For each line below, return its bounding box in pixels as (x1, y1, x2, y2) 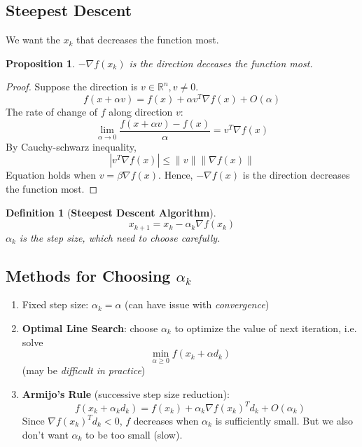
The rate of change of (6, 104, 98, 119)
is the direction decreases (242, 167, 350, 182)
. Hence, (158, 167, 193, 182)
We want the (6, 32, 60, 47)
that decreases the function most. (76, 32, 219, 47)
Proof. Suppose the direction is (6, 79, 138, 94)
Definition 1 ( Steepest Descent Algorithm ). (6, 205, 216, 219)
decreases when (133, 413, 199, 428)
